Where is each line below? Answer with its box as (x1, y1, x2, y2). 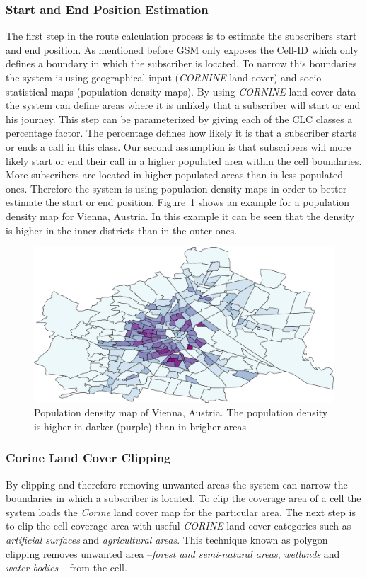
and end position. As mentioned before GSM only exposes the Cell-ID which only (6, 42, 359, 57)
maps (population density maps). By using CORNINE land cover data (50, 84, 356, 98)
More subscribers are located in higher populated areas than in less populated (6, 167, 344, 182)
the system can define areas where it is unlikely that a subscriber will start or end (6, 98, 361, 113)
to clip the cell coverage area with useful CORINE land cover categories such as (6, 518, 351, 533)
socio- (300, 70, 325, 84)
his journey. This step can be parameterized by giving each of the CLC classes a (6, 111, 353, 126)
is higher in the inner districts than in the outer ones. (6, 222, 238, 237)
